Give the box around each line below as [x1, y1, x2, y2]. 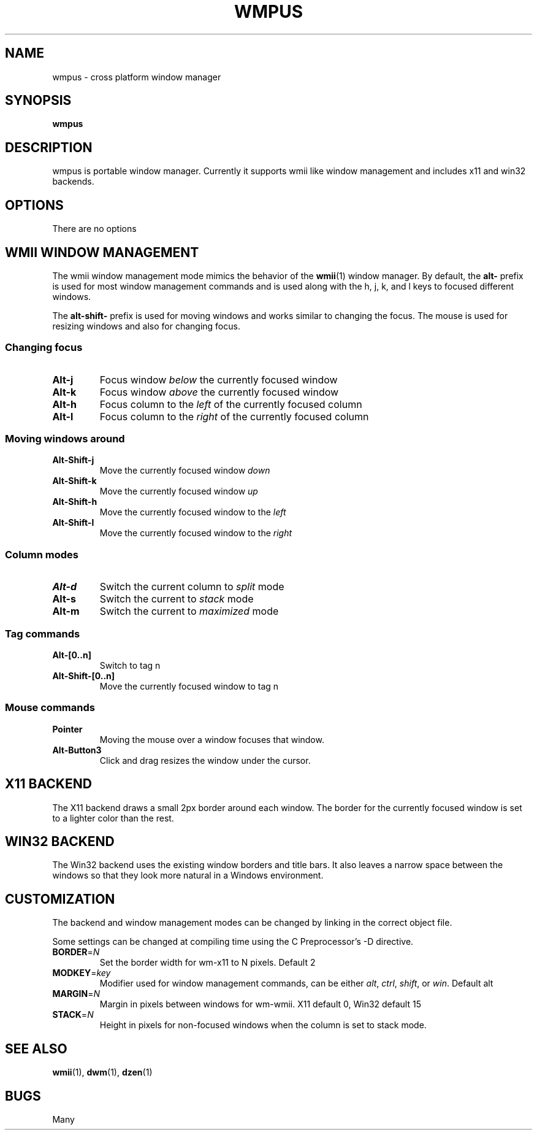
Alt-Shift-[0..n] [52, 670, 115, 681]
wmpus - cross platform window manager [52, 71, 221, 82]
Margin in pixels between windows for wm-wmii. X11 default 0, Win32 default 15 [99, 999, 421, 1010]
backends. [52, 176, 94, 187]
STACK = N [52, 1009, 94, 1020]
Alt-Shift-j [52, 455, 94, 466]
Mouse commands [5, 701, 95, 714]
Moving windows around [5, 433, 125, 445]
